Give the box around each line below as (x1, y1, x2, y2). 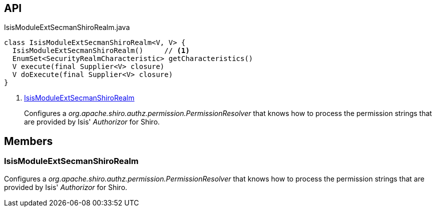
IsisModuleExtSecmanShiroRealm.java (4, 23, 130, 32)
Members (4, 134, 53, 147)
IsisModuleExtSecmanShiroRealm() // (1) (12, 46, 190, 55)
